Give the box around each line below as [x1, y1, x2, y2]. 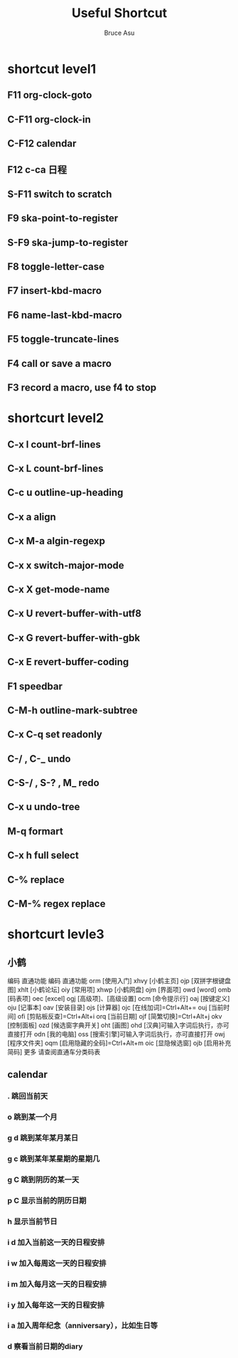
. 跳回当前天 [7, 1091, 48, 1101]
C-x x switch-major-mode [7, 559, 124, 571]
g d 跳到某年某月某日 [7, 1133, 79, 1143]
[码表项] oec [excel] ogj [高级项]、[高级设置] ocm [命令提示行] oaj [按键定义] [7, 994, 230, 1003]
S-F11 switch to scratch [7, 188, 112, 200]
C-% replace [7, 874, 65, 886]
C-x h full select [7, 849, 80, 861]
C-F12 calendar [7, 137, 77, 150]
